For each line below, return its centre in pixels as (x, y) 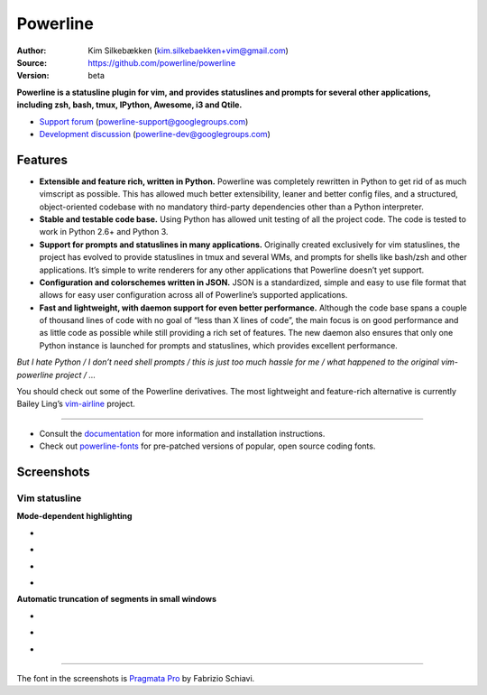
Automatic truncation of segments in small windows (116, 599)
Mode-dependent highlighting (74, 516)
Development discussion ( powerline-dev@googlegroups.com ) (155, 134)
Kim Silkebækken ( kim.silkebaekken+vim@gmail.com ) (188, 51)
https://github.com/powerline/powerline (162, 62)
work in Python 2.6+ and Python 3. (104, 232)
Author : (32, 51)
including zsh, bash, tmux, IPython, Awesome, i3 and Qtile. (129, 105)
